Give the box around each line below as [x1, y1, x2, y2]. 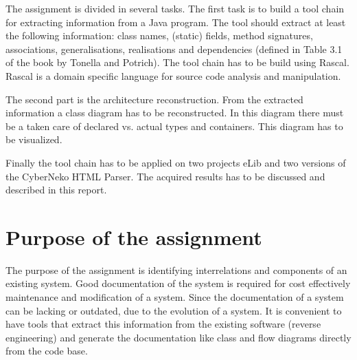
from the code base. [5, 343, 88, 358]
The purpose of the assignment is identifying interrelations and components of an [5, 262, 347, 277]
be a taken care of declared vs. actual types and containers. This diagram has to [5, 118, 343, 133]
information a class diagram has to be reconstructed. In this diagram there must [5, 105, 344, 120]
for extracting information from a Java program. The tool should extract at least [5, 14, 346, 29]
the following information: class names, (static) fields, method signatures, [5, 28, 313, 43]
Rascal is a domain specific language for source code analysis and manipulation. [5, 68, 341, 83]
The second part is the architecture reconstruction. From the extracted [5, 92, 303, 106]
